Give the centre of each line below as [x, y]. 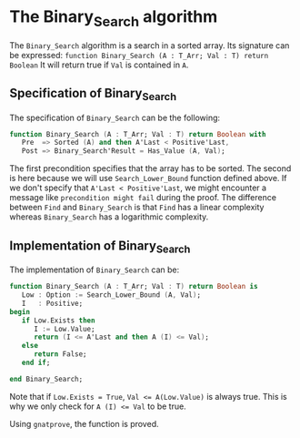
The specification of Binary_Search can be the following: [115, 117]
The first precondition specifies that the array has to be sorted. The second [150, 168]
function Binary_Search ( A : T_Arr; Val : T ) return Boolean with [138, 134]
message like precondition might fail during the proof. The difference [143, 198]
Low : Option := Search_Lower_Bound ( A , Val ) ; [111, 295]
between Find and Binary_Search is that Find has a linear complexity [137, 208]
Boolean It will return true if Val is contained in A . [99, 65]
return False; [60, 354]
